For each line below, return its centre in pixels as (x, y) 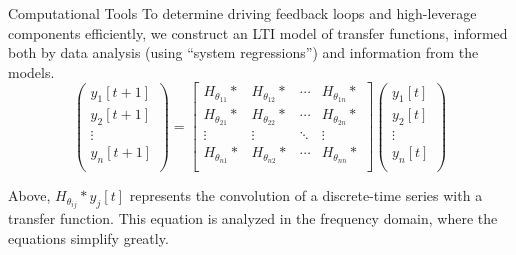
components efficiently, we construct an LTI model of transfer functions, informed (258, 32)
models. (31, 71)
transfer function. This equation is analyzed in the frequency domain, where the (253, 218)
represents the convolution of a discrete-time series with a (306, 195)
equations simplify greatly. (88, 237)
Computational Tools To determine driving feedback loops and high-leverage (242, 13)
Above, (29, 195)
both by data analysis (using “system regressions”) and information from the (243, 52)
